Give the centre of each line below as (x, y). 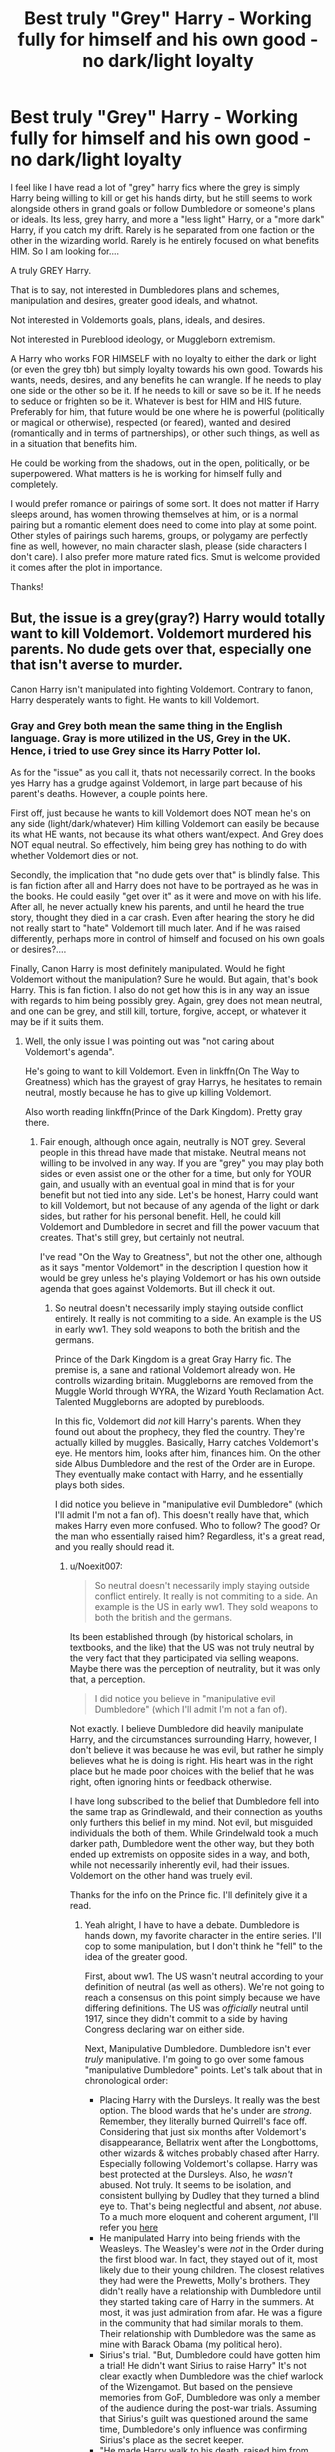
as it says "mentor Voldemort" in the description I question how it (173, 1268)
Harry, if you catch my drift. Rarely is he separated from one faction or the (162, 229)
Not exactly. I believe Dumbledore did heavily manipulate (186, 1729)
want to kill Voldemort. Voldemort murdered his (161, 633)
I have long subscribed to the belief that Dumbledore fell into (194, 1801)
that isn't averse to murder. (96, 665)
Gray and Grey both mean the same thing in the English (146, 725)
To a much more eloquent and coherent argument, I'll (209, 2217)
